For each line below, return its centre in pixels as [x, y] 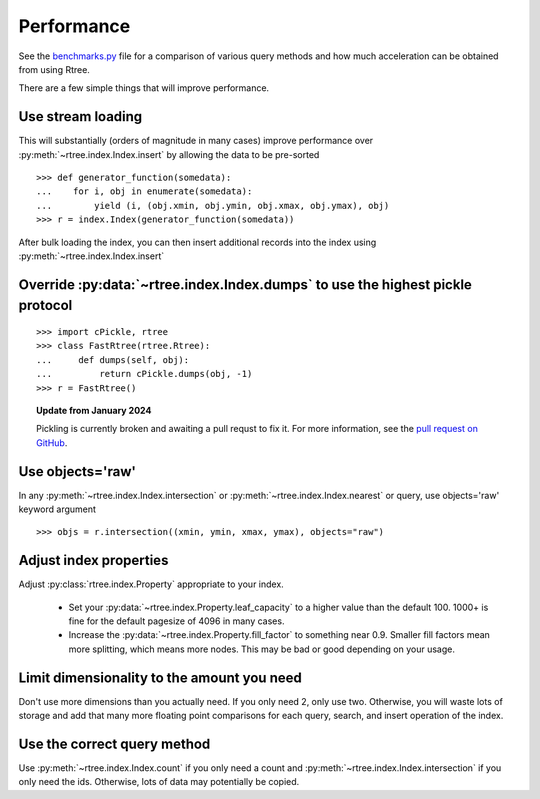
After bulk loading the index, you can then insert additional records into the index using [197, 242]
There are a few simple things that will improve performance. [144, 88]
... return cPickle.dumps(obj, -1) [144, 374]
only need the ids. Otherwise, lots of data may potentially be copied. [159, 782]
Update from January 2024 [94, 410]
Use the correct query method [114, 743]
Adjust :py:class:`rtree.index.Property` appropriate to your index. [151, 584]
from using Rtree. [54, 69]
